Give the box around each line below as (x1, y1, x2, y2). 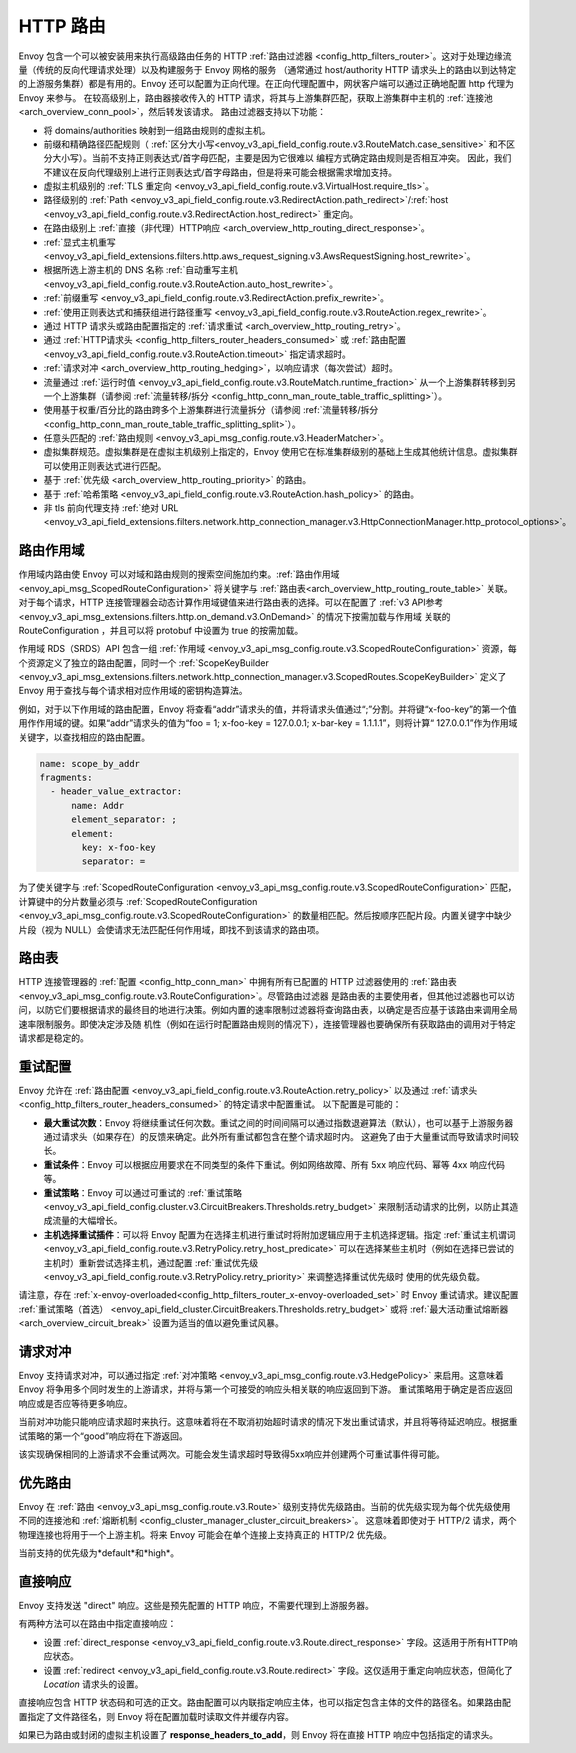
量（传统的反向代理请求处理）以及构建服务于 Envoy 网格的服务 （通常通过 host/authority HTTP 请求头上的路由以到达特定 (18, 63, 517, 75)
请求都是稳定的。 (18, 1031, 89, 1044)
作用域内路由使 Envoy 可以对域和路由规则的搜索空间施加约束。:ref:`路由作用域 (18, 568, 340, 580)
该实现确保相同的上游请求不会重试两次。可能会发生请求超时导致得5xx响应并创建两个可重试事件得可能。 (18, 1448, 445, 1460)
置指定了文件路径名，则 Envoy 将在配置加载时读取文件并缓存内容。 (18, 1710, 294, 1722)
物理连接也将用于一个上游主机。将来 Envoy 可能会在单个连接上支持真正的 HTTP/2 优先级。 (18, 1528, 392, 1540)
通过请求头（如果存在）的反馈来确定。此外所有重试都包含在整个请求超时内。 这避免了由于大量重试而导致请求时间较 (43, 1131, 519, 1143)
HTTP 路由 (18, 15, 107, 37)
